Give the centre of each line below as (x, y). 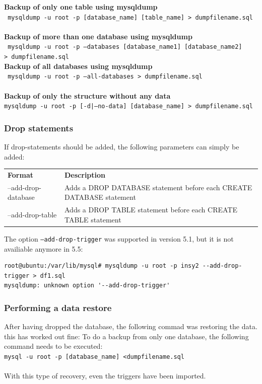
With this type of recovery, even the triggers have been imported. (105, 376)
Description (85, 175)
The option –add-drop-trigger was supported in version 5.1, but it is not (119, 238)
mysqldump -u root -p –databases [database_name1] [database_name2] (125, 47)
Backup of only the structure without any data (87, 95)
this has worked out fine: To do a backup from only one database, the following (126, 336)
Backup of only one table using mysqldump (81, 7)
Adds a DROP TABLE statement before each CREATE (151, 210)
